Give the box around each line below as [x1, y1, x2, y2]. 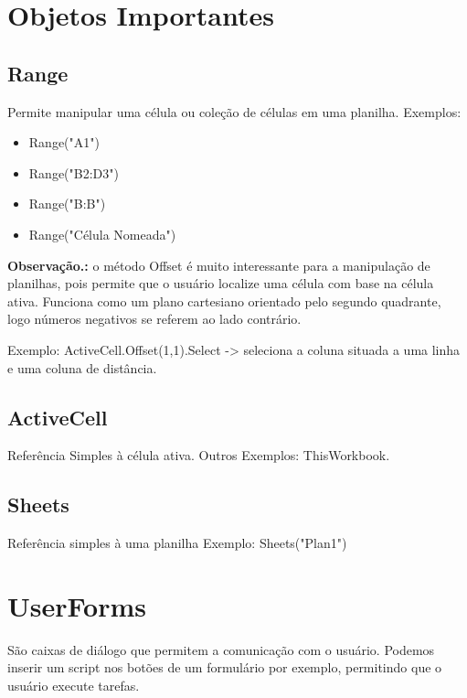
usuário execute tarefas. [7, 676, 140, 695]
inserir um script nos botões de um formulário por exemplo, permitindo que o [7, 658, 442, 677]
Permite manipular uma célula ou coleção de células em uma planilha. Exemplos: [7, 102, 462, 121]
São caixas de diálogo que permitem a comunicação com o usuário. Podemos [7, 639, 435, 659]
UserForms [7, 586, 147, 624]
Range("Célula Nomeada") [28, 224, 176, 243]
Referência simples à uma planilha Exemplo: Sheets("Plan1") [7, 533, 347, 553]
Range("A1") [28, 133, 100, 152]
